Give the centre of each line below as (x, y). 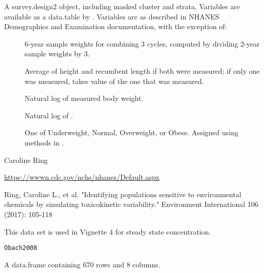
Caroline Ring (26, 160)
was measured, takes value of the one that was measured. (114, 81)
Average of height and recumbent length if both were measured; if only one (142, 70)
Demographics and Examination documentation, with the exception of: (116, 26)
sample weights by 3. (57, 54)
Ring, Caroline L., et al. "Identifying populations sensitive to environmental (123, 194)
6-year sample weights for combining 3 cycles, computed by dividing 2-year (142, 43)
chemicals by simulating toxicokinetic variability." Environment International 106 (131, 204)
